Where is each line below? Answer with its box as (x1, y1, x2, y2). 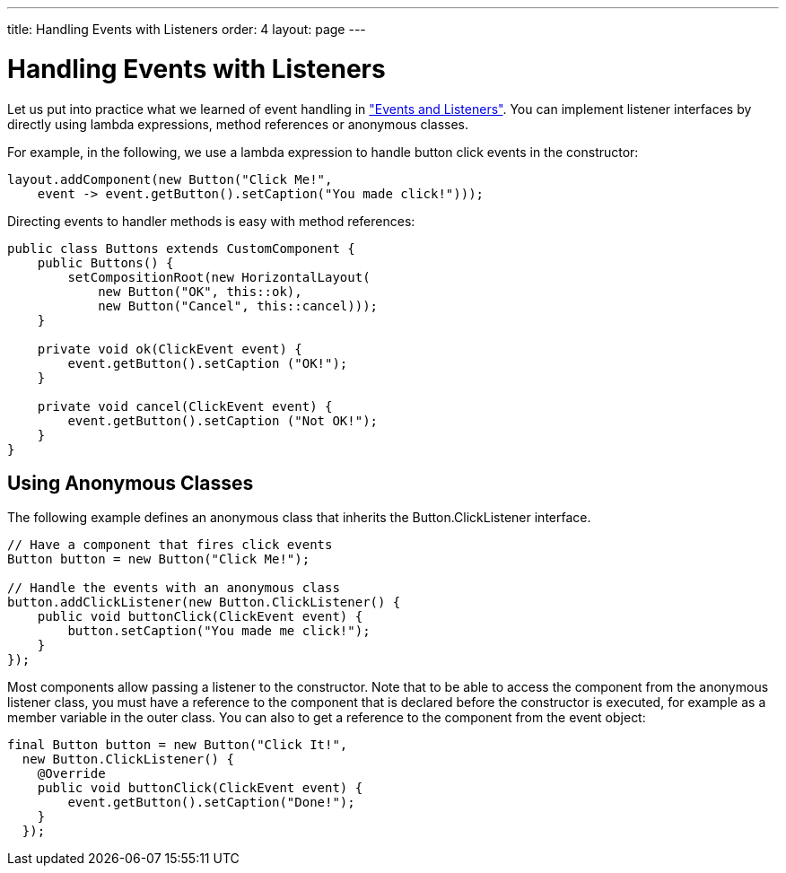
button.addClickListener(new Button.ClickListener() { (7, 595, 401, 610)
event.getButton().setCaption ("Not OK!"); (67, 413, 379, 428)
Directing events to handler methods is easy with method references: (7, 213, 415, 229)
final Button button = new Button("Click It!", (7, 738, 348, 753)
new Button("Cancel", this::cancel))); (98, 298, 379, 313)
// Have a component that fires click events (7, 537, 333, 553)
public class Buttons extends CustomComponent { (7, 240, 355, 256)
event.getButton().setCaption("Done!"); (67, 795, 355, 810)
